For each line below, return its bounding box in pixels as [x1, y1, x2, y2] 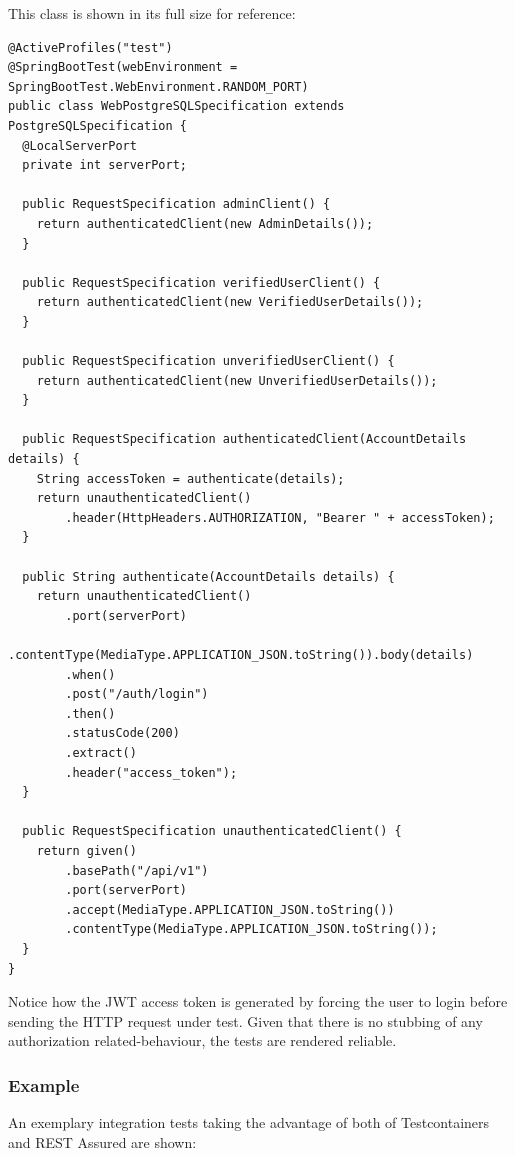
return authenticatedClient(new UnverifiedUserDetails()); [36, 373, 438, 388]
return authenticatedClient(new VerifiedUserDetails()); [36, 295, 424, 310]
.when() [65, 667, 116, 682]
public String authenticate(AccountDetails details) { [22, 569, 395, 584]
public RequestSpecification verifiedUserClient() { [22, 275, 381, 290]
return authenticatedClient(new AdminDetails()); [36, 216, 374, 231]
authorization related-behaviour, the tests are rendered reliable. [8, 1030, 397, 1051]
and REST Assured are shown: [8, 1131, 197, 1152]
